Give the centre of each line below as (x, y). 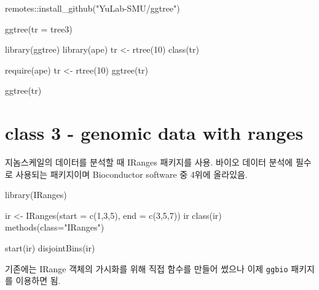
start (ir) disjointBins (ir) (50, 248)
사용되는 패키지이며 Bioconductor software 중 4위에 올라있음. (132, 174)
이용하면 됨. (38, 280)
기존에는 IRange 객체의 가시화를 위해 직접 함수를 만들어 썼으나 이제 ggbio (147, 268)
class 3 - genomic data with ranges (154, 133)
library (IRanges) (36, 195)
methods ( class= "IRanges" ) (55, 227)
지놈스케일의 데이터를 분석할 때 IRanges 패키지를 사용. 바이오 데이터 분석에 (149, 162)
